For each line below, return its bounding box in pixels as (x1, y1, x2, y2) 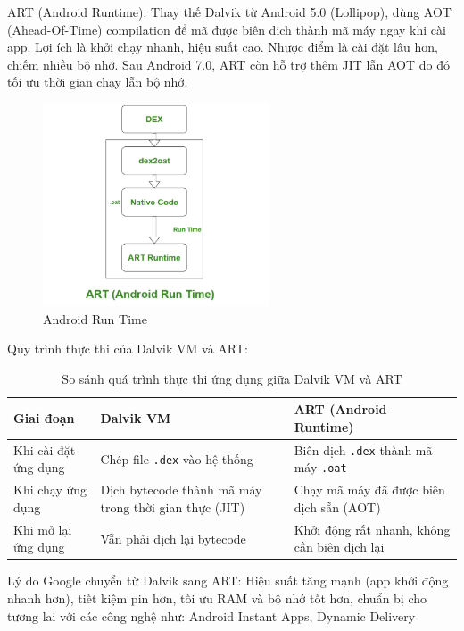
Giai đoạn (13, 409, 75, 428)
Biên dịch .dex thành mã (294, 440, 433, 459)
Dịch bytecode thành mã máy (100, 480, 262, 499)
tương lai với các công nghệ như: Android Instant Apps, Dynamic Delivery (7, 606, 416, 625)
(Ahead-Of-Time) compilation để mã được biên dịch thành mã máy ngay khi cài (7, 20, 446, 38)
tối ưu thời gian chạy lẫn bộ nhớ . (7, 72, 188, 91)
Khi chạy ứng (13, 480, 87, 499)
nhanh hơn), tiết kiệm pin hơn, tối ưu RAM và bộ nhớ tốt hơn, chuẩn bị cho (7, 589, 427, 608)
